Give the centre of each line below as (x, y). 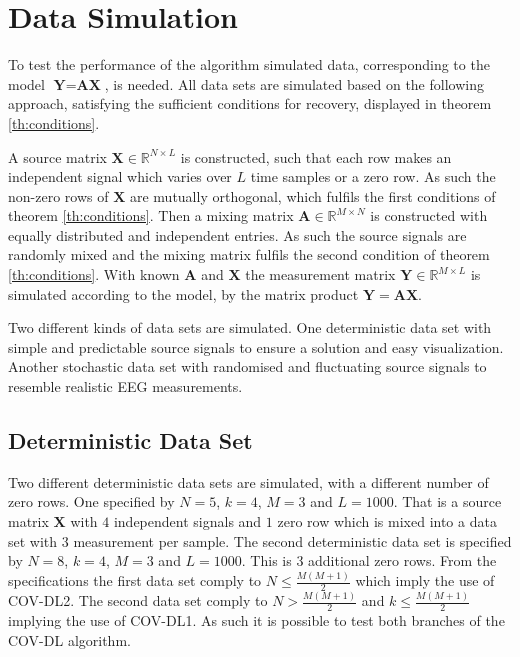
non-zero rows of (58, 195)
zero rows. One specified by (91, 501)
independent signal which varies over (120, 176)
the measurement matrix (320, 274)
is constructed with (429, 215)
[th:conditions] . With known (94, 274)
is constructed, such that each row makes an (316, 156)
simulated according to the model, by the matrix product (183, 293)
